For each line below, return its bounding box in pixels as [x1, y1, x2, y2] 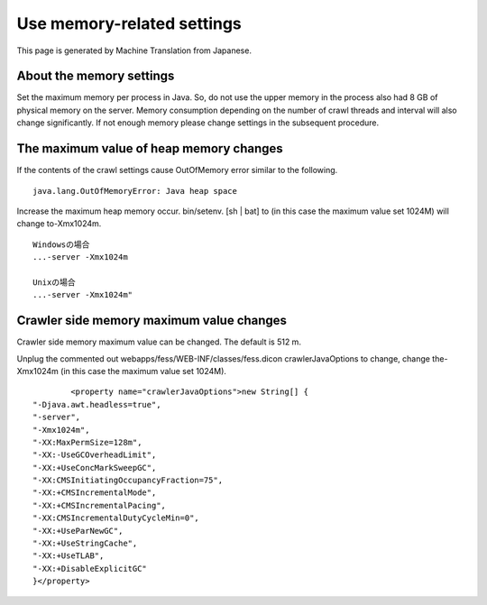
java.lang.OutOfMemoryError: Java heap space [32, 186, 238, 196]
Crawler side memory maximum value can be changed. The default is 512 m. [16, 336, 302, 347]
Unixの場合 [32, 277, 76, 288]
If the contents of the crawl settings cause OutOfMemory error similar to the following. [16, 165, 338, 176]
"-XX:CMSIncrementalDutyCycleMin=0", [32, 513, 200, 523]
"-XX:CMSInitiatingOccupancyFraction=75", [32, 475, 224, 486]
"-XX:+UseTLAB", [32, 551, 105, 561]
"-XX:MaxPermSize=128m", [32, 437, 142, 447]
